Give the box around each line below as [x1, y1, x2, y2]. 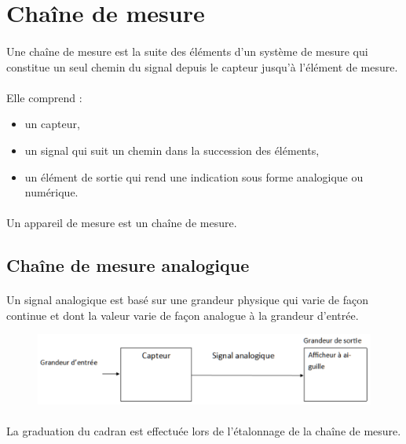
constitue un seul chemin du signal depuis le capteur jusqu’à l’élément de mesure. [6, 58, 398, 75]
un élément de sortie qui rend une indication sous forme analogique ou [24, 168, 364, 185]
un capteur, [24, 116, 80, 132]
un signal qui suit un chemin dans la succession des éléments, [24, 141, 320, 158]
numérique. [24, 184, 79, 200]
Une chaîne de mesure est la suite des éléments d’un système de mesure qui [6, 42, 368, 59]
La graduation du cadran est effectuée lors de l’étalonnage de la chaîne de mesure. [6, 423, 401, 439]
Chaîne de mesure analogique [6, 253, 250, 277]
